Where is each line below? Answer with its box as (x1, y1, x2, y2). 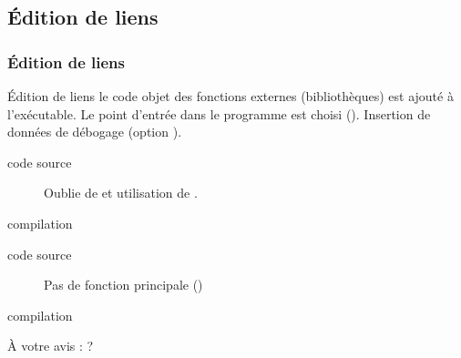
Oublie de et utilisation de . (44, 183, 198, 202)
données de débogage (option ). (7, 122, 182, 141)
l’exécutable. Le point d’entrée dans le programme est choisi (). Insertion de (7, 104, 431, 123)
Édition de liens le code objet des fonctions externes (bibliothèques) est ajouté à (7, 87, 454, 105)
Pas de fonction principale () (44, 275, 203, 294)
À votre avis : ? (7, 336, 94, 355)
